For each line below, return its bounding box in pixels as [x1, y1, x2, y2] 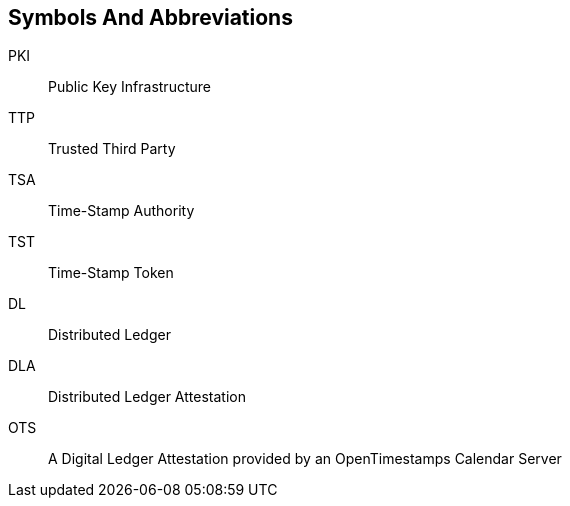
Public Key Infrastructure [48, 78, 211, 96]
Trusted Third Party [48, 140, 176, 158]
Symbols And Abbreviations [8, 5, 293, 30]
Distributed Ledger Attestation [48, 388, 246, 406]
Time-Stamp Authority [48, 202, 195, 220]
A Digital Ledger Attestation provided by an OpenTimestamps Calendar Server [48, 450, 562, 468]
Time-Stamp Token [48, 264, 174, 282]
